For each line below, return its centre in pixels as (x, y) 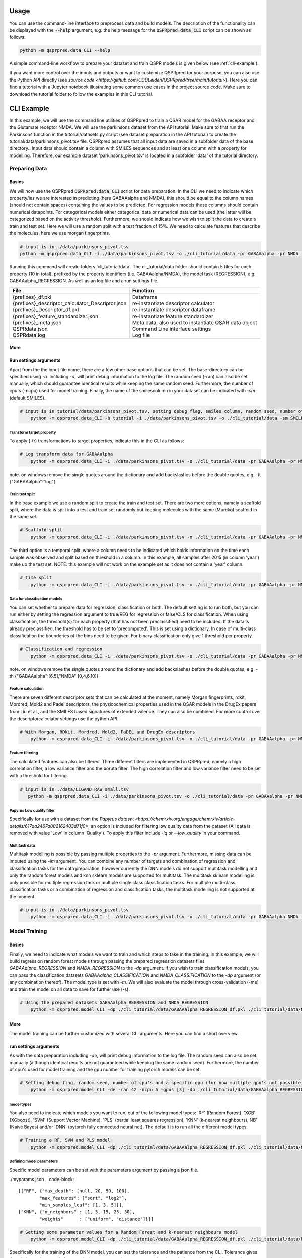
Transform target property (33, 432)
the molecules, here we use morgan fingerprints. (60, 233)
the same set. (23, 517)
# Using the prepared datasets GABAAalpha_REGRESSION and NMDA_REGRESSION (114, 1002)
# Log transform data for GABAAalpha (66, 454)
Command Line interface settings (172, 329)
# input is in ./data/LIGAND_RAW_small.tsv (74, 789)
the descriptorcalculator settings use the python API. (64, 718)
